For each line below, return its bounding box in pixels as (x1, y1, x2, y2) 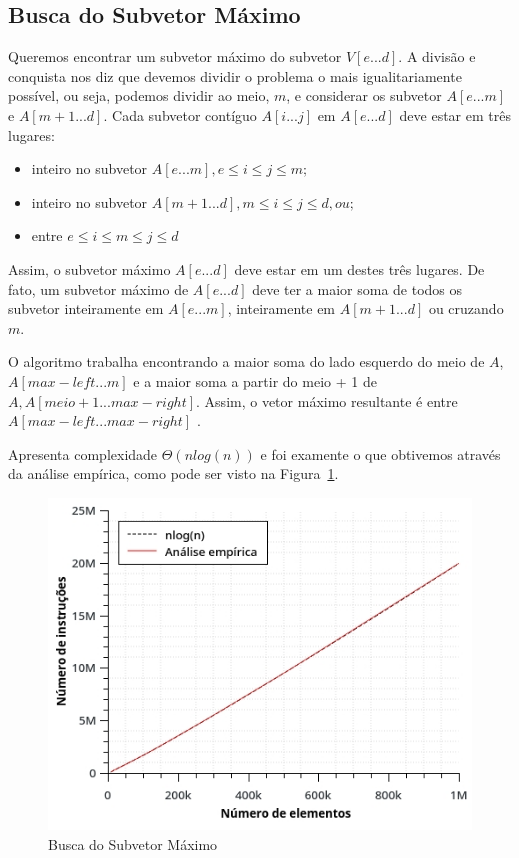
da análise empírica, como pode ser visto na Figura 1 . (8, 463, 339, 484)
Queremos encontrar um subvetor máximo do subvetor (8, 46, 342, 67)
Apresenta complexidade (8, 443, 158, 464)
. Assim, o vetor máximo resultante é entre (196, 390, 458, 411)
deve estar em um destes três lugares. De (234, 258, 485, 279)
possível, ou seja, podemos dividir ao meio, (8, 85, 270, 106)
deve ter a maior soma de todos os (252, 278, 463, 299)
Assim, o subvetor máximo (8, 258, 171, 279)
